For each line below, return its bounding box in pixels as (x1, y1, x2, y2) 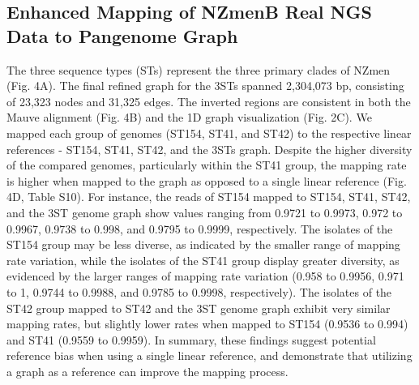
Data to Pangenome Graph (6, 23, 238, 48)
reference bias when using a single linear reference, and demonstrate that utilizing (6, 347, 413, 364)
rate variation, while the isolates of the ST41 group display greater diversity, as (6, 251, 400, 268)
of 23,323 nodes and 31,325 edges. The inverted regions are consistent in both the (6, 92, 411, 109)
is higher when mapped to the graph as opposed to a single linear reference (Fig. (6, 172, 407, 189)
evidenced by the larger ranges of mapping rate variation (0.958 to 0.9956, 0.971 (6, 267, 404, 284)
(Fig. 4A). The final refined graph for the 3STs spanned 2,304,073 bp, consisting (6, 77, 404, 94)
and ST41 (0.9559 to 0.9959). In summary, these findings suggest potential (6, 331, 376, 348)
